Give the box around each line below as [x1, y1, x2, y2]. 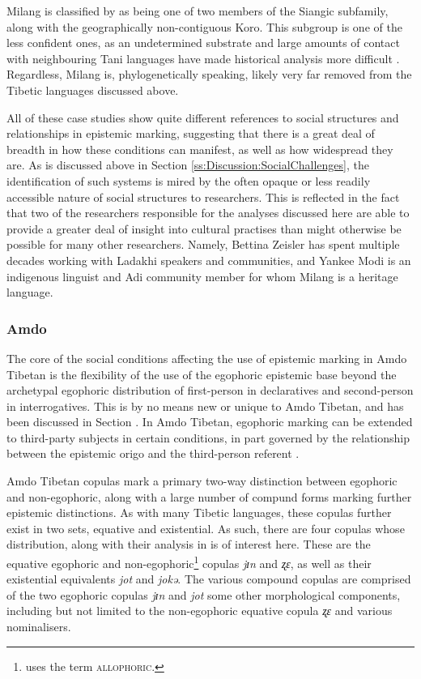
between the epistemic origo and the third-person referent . [6, 445, 300, 462]
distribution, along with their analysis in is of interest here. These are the [6, 536, 371, 553]
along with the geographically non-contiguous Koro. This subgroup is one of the [6, 18, 402, 35]
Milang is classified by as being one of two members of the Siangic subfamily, [6, 2, 389, 19]
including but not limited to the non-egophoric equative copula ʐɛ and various [6, 602, 393, 619]
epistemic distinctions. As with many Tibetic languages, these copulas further [6, 504, 392, 521]
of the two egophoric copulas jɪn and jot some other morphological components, [6, 586, 401, 603]
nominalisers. [6, 618, 71, 635]
